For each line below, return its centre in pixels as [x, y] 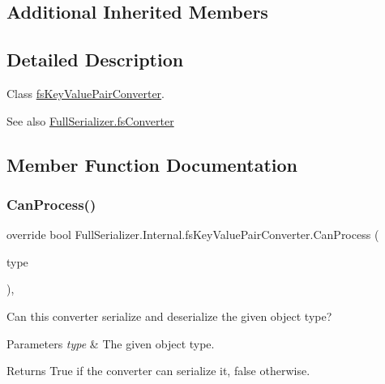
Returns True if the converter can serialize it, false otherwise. [158, 371]
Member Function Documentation [152, 164]
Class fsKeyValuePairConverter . [86, 93]
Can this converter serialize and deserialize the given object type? [169, 316]
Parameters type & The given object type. [111, 343]
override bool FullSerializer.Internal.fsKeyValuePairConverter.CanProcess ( [193, 235]
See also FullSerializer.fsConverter [90, 120]
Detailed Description [95, 60]
